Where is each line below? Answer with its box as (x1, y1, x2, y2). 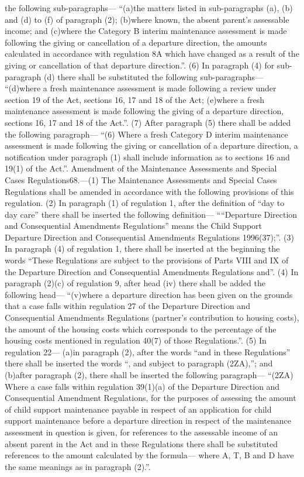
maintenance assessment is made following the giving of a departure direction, (5, 105, 284, 117)
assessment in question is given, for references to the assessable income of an (5, 425, 278, 438)
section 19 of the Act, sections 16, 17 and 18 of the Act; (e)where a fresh (5, 93, 265, 105)
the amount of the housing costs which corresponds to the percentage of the (5, 322, 277, 335)
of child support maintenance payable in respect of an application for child (5, 403, 272, 415)
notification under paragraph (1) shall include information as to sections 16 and (5, 150, 290, 163)
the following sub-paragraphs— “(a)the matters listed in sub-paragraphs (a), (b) (5, 2, 293, 13)
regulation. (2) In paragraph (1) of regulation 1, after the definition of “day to (5, 197, 285, 209)
